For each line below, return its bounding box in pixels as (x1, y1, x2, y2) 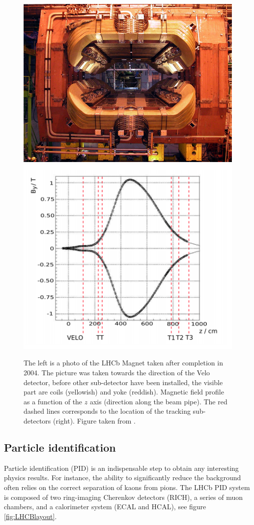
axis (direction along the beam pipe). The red (89, 396, 227, 406)
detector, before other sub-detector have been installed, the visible (24, 377, 223, 387)
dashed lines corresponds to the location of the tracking (24, 406, 191, 416)
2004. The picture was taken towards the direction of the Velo (24, 367, 210, 377)
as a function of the (24, 396, 83, 406)
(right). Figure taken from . (53, 415, 136, 426)
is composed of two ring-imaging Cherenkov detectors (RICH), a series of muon (4, 492, 243, 502)
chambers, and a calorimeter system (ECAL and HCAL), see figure (4, 501, 206, 512)
